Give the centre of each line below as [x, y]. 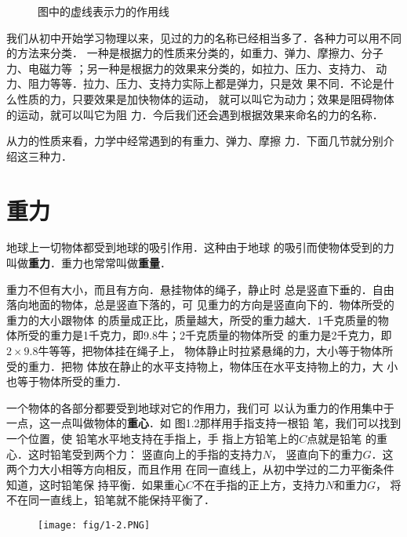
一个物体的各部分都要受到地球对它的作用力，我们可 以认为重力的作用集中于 [200, 407]
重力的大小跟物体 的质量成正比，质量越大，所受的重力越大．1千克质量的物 [198, 319]
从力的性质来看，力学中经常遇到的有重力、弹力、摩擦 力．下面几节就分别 [195, 141]
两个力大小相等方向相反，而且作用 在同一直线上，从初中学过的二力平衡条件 [200, 469]
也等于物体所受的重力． [67, 381]
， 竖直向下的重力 [317, 454]
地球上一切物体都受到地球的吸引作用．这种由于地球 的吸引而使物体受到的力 [200, 247]
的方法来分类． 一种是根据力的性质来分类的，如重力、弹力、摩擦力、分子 [195, 53]
